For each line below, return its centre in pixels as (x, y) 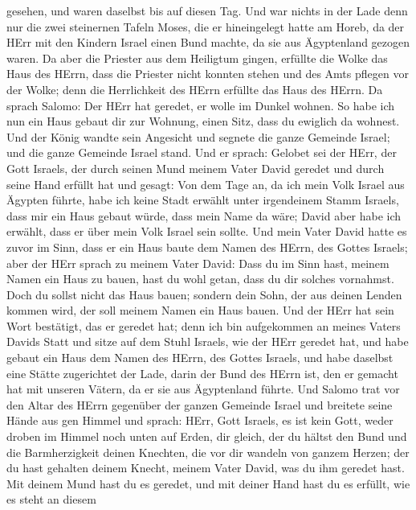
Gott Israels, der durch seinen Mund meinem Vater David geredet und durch (196, 168)
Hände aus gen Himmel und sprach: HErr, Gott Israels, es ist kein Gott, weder (200, 420)
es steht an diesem (51, 499)
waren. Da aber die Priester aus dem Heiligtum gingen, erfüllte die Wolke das (197, 58)
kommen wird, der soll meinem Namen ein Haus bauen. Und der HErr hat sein (200, 310)
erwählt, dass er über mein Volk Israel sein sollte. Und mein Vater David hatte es (207, 231)
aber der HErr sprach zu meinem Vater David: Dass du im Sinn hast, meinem (198, 263)
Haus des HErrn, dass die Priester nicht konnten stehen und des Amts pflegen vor (208, 74)
